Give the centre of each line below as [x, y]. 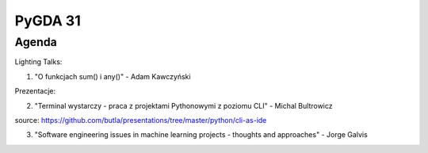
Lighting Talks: [38, 62]
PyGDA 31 [48, 21]
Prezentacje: [35, 91]
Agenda [36, 42]
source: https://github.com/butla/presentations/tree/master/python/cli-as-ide [141, 120]
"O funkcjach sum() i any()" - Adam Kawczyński [113, 76]
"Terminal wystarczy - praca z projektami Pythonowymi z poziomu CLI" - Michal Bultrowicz [183, 105]
